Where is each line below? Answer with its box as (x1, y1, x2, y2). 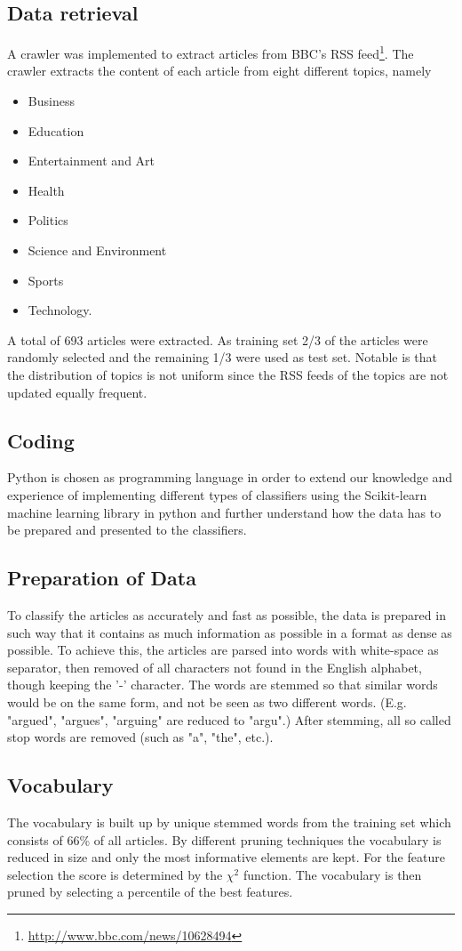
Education (28, 121, 84, 140)
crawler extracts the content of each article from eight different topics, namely (7, 61, 432, 80)
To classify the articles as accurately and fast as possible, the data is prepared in (7, 605, 446, 624)
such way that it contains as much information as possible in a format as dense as (7, 623, 452, 641)
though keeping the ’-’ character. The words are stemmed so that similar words (7, 675, 438, 694)
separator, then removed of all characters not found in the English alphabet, (7, 657, 422, 676)
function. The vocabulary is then (243, 865, 422, 883)
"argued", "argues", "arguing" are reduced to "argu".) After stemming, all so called (7, 710, 451, 729)
